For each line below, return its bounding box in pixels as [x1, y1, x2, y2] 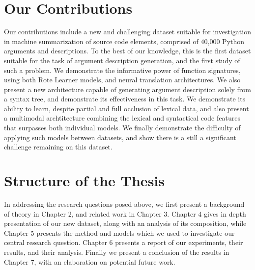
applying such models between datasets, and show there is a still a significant [4, 132, 236, 142]
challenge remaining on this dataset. [4, 142, 113, 152]
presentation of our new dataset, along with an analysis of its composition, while [4, 218, 247, 228]
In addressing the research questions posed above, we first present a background [4, 198, 245, 209]
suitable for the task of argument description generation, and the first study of [4, 55, 240, 65]
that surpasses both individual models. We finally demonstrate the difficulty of [4, 123, 241, 133]
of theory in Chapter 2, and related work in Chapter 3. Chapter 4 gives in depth [4, 208, 246, 219]
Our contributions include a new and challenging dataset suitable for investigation [4, 26, 251, 37]
